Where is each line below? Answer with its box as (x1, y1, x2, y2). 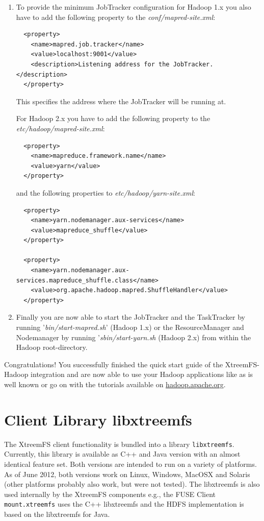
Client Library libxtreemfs (4, 409, 192, 430)
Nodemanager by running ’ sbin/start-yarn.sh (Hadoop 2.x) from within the (16, 331, 251, 342)
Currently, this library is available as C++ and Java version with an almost (4, 448, 241, 459)
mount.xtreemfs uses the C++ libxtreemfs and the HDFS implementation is (4, 499, 244, 509)
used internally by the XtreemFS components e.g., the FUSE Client (4, 488, 216, 499)
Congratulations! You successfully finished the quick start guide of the (4, 359, 223, 369)
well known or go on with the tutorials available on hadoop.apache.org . (4, 379, 226, 389)
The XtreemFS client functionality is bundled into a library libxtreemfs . (4, 438, 234, 449)
